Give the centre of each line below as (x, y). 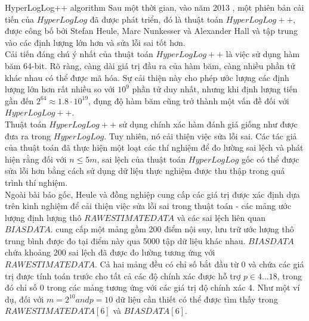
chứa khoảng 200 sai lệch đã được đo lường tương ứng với (110, 252)
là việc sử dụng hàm (263, 54)
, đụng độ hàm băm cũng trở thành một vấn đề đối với (189, 100)
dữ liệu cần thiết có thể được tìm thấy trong (197, 299)
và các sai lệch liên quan (221, 217)
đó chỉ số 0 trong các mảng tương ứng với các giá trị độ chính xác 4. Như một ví (152, 287)
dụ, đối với (24, 299)
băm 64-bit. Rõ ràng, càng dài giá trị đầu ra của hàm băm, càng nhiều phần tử (150, 65)
